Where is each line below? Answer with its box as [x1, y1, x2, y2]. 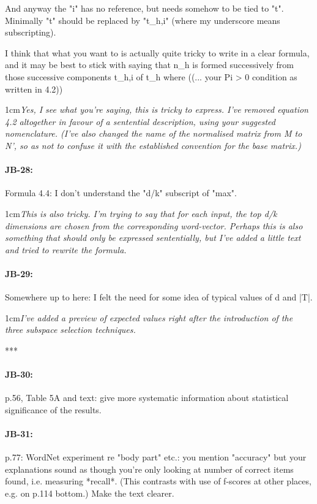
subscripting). [5, 26, 56, 39]
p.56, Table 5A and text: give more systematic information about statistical [5, 391, 289, 404]
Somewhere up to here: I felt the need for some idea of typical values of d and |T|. [5, 291, 313, 304]
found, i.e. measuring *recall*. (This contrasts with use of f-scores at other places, [5, 475, 311, 487]
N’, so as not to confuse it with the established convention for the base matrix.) [5, 139, 301, 151]
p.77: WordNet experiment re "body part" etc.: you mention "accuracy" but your [5, 451, 307, 464]
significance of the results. [5, 403, 102, 416]
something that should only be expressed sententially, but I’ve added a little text [5, 231, 301, 244]
